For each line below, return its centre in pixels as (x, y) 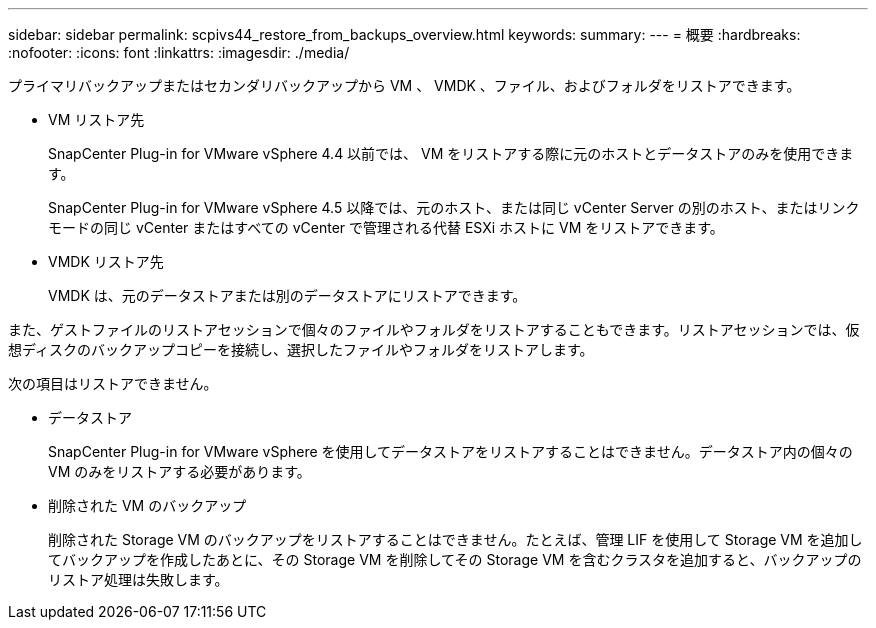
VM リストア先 (96, 119)
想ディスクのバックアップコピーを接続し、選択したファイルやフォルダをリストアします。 (301, 349)
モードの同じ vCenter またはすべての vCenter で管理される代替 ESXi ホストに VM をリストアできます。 (386, 227)
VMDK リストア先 (106, 261)
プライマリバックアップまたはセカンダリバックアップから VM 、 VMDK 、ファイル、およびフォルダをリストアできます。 (404, 85)
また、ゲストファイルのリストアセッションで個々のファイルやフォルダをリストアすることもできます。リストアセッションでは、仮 (434, 329)
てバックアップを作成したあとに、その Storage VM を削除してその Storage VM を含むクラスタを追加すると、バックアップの (455, 559)
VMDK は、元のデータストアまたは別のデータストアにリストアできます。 (287, 295)
